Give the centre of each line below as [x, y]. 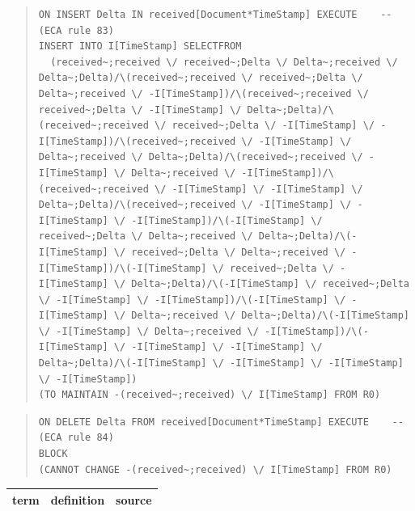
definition [78, 499]
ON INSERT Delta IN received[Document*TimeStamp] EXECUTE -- [215, 15]
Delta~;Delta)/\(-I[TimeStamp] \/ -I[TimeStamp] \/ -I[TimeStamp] [221, 363]
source [134, 499]
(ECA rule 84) [76, 438]
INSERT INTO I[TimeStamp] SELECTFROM [140, 46]
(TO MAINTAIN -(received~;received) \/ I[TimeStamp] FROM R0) [210, 395]
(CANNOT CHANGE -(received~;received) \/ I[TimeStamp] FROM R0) [215, 469]
